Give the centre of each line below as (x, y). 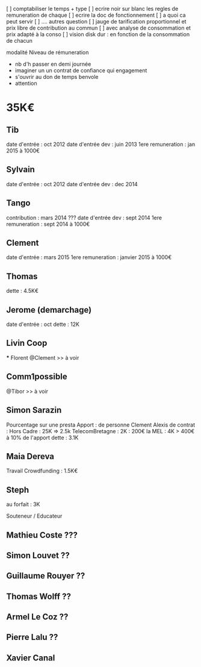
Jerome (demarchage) (49, 310)
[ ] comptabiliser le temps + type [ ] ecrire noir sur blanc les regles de (92, 9)
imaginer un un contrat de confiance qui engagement (81, 70)
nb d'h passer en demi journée (53, 64)
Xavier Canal (31, 658)
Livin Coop (27, 343)
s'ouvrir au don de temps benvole (57, 77)
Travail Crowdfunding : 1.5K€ (42, 471)
